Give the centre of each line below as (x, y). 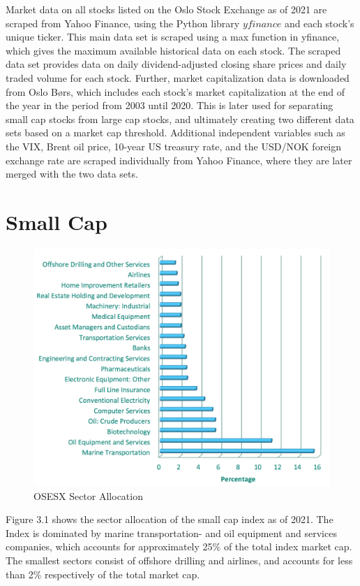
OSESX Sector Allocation (88, 495)
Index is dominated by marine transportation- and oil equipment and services (171, 533)
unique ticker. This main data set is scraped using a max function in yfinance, (173, 37)
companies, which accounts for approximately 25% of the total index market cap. (179, 546)
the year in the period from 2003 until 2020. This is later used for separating (170, 105)
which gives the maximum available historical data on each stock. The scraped (173, 50)
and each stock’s (319, 23)
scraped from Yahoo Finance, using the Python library (123, 23)
